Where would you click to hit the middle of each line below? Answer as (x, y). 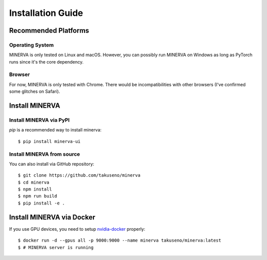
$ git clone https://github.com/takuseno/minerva (79, 175)
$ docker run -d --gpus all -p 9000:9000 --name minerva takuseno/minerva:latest (120, 240)
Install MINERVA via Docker (52, 217)
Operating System (31, 45)
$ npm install (35, 189)
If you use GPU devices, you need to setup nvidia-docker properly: (77, 229)
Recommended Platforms (49, 31)
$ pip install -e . (42, 203)
